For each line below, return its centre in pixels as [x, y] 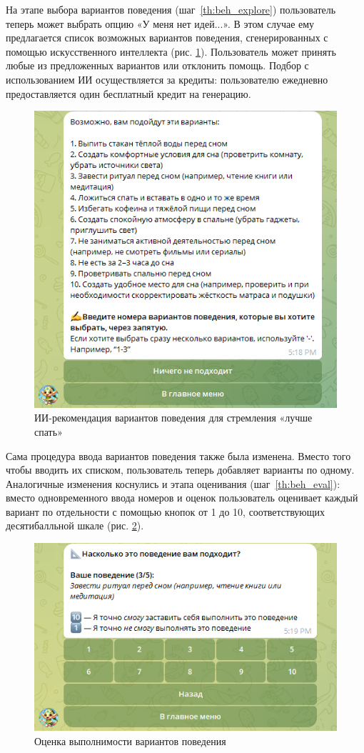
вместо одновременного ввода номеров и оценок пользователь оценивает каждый [182, 498]
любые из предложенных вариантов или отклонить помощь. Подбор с [157, 65]
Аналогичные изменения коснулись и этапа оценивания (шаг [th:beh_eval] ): [173, 483]
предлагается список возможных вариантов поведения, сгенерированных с [167, 38]
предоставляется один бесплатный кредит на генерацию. [128, 93]
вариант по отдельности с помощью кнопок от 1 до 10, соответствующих [166, 511]
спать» [49, 431]
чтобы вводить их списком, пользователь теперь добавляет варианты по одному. [180, 470]
